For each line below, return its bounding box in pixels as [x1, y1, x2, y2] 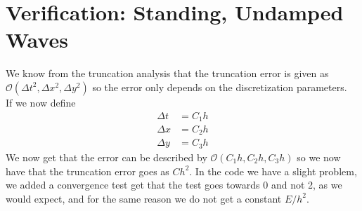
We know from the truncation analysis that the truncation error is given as [6, 66, 329, 81]
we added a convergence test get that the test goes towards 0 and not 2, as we [6, 177, 342, 192]
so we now [297, 149, 341, 164]
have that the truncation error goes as [6, 163, 169, 178]
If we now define [6, 95, 76, 109]
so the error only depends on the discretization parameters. [92, 79, 347, 94]
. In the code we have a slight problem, [189, 163, 357, 178]
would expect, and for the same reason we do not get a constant [6, 191, 282, 205]
